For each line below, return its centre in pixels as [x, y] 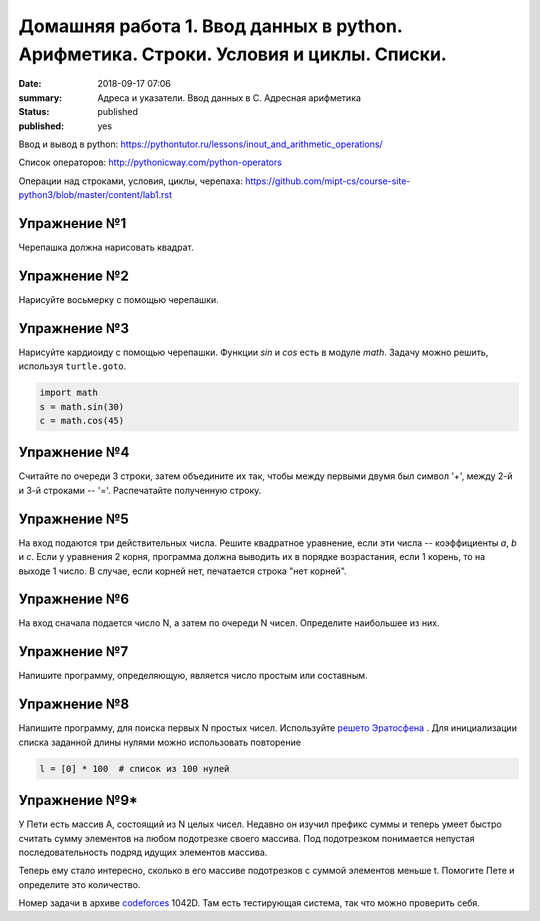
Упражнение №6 [74, 599]
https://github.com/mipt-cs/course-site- [328, 181]
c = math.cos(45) [82, 420]
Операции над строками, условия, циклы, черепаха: [131, 181]
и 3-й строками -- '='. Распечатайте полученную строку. [140, 490]
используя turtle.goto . [72, 366]
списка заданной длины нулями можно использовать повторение [160, 742]
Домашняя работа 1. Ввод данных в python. [210, 26]
